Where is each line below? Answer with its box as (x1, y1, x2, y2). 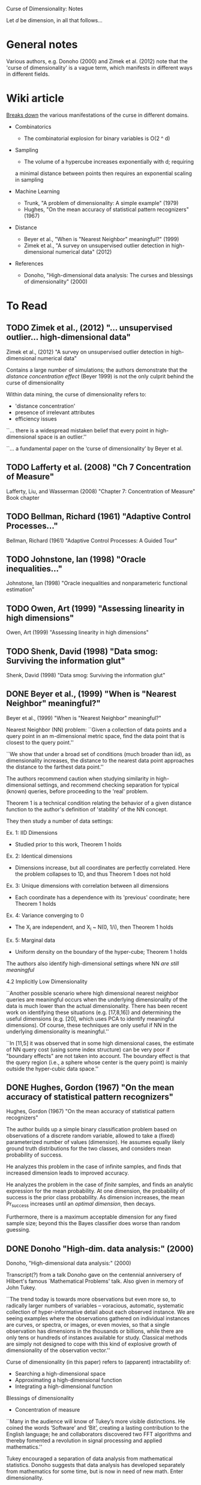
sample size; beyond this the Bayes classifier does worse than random (6, 1220, 181, 1227)
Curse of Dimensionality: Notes (6, 5, 83, 12)
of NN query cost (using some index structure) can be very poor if (6, 1046, 170, 1053)
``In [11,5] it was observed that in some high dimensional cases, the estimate (6, 1039, 194, 1047)
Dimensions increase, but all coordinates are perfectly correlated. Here (14, 864, 191, 871)
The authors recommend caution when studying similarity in (6, 775, 155, 782)
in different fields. (6, 70, 50, 78)
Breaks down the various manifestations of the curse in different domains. (6, 111, 189, 118)
